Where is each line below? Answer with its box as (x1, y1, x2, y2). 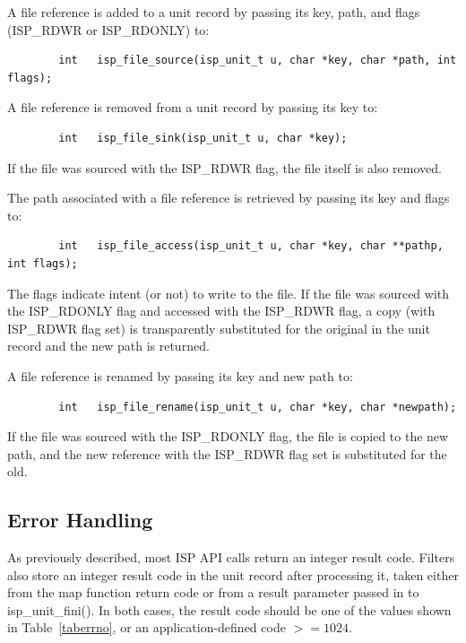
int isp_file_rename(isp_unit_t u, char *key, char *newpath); (58, 400, 457, 413)
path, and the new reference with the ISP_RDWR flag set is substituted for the (7, 444, 447, 463)
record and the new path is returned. (7, 336, 210, 355)
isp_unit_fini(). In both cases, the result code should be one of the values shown (7, 600, 452, 619)
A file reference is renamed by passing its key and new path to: (7, 366, 353, 385)
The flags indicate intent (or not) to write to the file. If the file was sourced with (7, 283, 450, 302)
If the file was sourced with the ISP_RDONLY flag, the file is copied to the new (7, 427, 449, 446)
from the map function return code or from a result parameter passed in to (7, 583, 419, 602)
